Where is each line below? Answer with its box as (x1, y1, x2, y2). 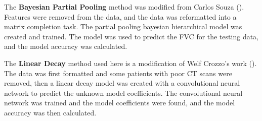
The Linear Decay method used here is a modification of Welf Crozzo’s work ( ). (4, 57, 257, 68)
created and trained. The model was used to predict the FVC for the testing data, (4, 31, 259, 41)
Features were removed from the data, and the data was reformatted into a (4, 11, 237, 22)
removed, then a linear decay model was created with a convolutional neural (4, 78, 240, 88)
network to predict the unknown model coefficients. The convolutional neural (4, 87, 243, 98)
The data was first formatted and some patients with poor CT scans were (4, 68, 232, 78)
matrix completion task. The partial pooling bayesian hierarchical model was (4, 21, 242, 32)
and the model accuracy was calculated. (4, 41, 127, 51)
